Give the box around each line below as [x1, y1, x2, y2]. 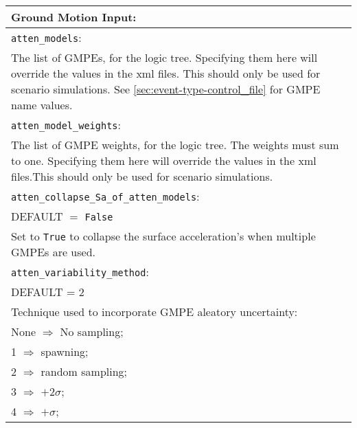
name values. [11, 97, 73, 113]
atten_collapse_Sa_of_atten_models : [11, 188, 200, 204]
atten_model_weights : [11, 117, 121, 133]
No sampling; [60, 324, 124, 339]
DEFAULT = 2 [11, 284, 84, 300]
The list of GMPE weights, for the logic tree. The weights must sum [11, 137, 339, 153]
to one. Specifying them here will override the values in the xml [11, 153, 316, 168]
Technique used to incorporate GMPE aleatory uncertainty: [11, 304, 298, 319]
